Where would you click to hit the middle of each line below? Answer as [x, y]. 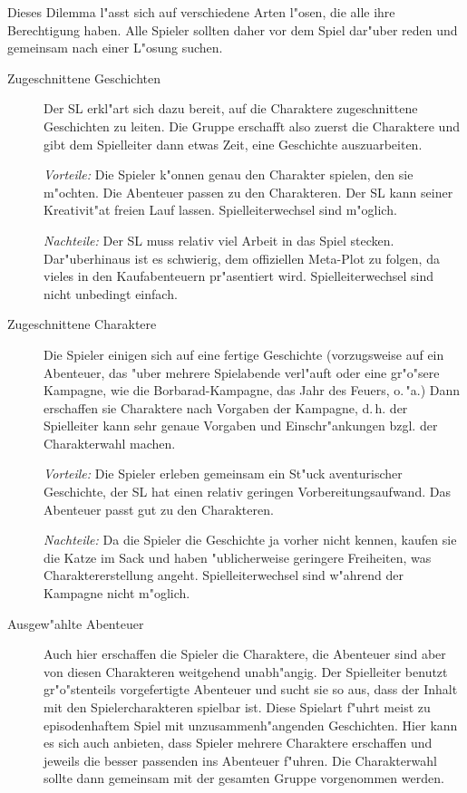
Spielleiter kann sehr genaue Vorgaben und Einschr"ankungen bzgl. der [241, 426]
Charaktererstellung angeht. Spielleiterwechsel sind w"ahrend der [224, 575]
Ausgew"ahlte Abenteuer [76, 623]
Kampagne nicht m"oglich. [117, 593]
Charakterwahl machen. [110, 443]
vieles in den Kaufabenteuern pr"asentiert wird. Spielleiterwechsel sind [239, 276]
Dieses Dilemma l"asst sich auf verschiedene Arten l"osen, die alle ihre [201, 12]
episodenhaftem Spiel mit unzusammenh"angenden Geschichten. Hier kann [251, 725]
